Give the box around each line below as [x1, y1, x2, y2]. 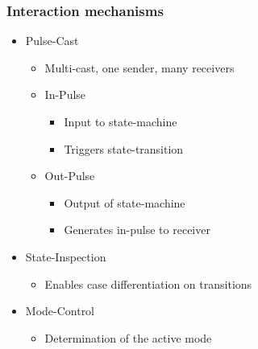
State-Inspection [25, 248, 106, 265]
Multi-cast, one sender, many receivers [44, 59, 235, 76]
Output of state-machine [64, 194, 185, 211]
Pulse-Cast [25, 32, 79, 49]
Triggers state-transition [64, 140, 184, 157]
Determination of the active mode [44, 329, 212, 346]
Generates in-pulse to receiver [64, 221, 210, 238]
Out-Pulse [44, 167, 95, 184]
